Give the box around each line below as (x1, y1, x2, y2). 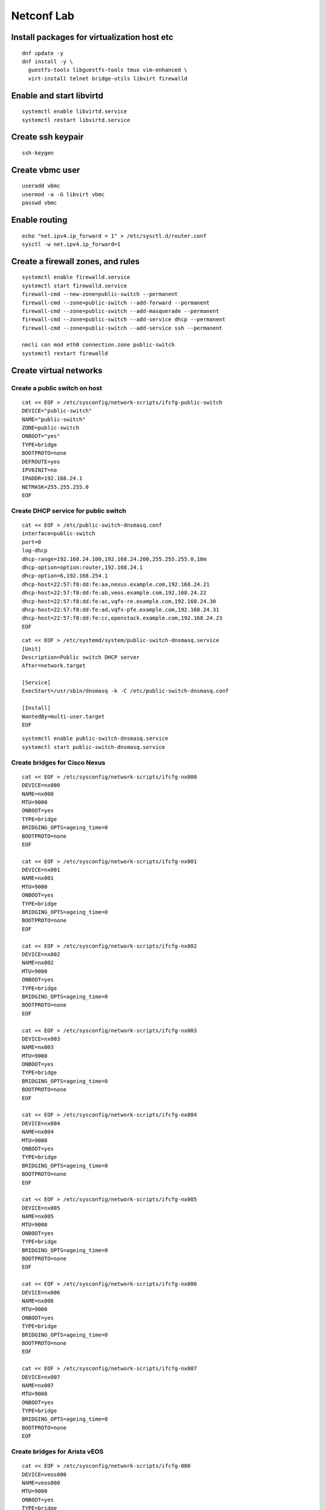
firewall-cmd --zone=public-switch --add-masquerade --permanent (22, 307, 220, 314)
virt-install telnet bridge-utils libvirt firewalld (28, 75, 188, 82)
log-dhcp (22, 547, 48, 554)
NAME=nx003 (22, 1044, 54, 1051)
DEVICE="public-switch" (22, 408, 92, 414)
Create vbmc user (11, 165, 80, 175)
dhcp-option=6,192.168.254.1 (22, 573, 108, 579)
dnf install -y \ (22, 58, 73, 65)
